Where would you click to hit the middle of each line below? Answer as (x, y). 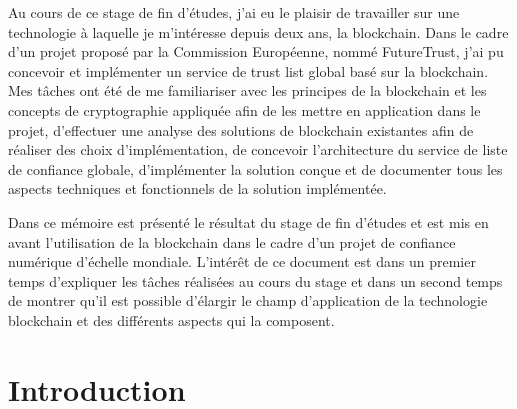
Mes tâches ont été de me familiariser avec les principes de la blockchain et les (247, 90)
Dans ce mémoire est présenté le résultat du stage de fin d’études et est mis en (248, 221)
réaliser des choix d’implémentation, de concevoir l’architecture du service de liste (258, 149)
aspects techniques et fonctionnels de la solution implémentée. (197, 188)
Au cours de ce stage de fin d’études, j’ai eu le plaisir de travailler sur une (234, 12)
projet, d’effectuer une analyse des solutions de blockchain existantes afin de (241, 129)
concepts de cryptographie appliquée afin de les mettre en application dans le (244, 109)
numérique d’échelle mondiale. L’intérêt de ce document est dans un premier (242, 261)
